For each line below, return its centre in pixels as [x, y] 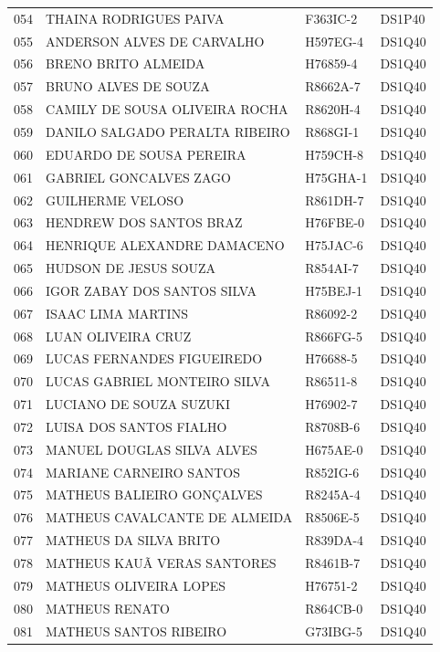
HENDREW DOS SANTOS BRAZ [144, 222]
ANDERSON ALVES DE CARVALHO [155, 41]
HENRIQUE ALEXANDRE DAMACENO [165, 245]
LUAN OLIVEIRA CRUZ [119, 336]
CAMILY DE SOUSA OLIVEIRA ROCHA [167, 109]
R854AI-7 [332, 268]
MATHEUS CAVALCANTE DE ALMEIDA [169, 517]
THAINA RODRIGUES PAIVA [135, 18]
